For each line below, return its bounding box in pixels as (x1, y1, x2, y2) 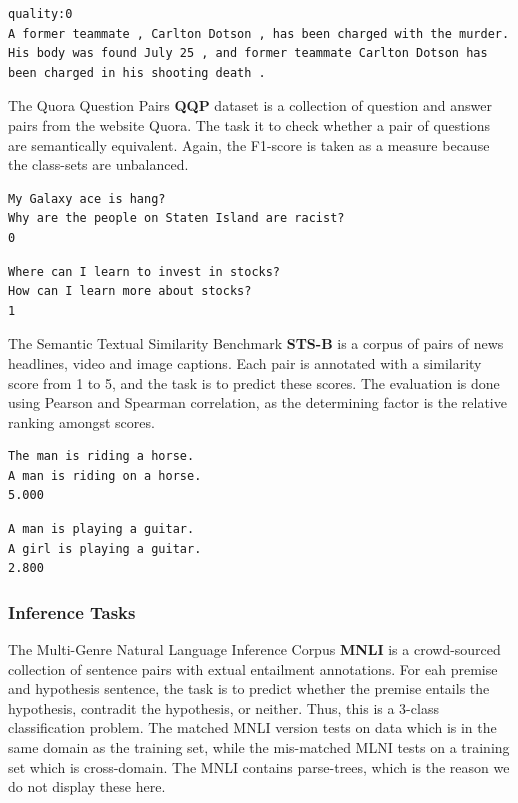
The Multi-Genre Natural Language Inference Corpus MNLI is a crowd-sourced (8, 639, 501, 660)
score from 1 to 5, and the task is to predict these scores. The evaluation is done (8, 372, 500, 393)
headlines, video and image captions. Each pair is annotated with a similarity (8, 352, 482, 373)
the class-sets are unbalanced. (8, 154, 189, 175)
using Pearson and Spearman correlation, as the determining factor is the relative (8, 392, 507, 413)
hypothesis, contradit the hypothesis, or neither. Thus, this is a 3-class (8, 697, 439, 718)
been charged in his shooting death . (8, 65, 266, 80)
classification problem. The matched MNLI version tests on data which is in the (8, 717, 497, 738)
